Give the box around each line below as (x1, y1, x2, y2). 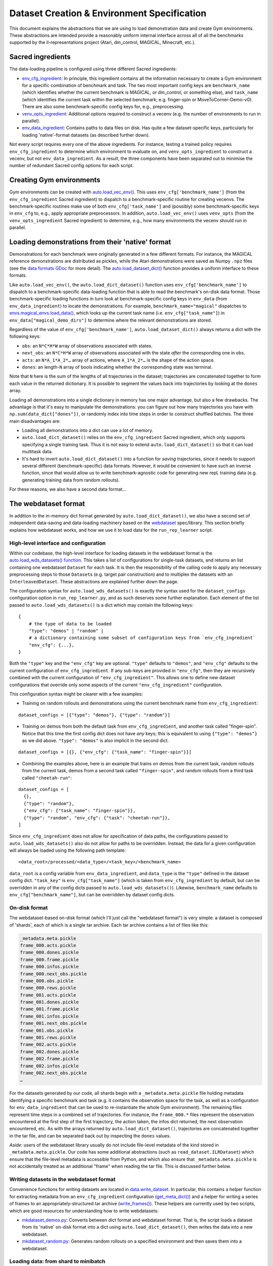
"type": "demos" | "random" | (28, 628, 104, 634)
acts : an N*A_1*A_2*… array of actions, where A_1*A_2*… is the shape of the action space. (22, 357, 215, 363)
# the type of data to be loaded (28, 621, 112, 626)
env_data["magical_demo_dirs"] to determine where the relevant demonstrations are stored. (9, 317, 212, 323)
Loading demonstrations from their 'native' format (9, 238, 171, 246)
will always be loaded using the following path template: (9, 847, 126, 853)
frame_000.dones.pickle (20, 949, 79, 956)
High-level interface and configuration (9, 539, 106, 546)
